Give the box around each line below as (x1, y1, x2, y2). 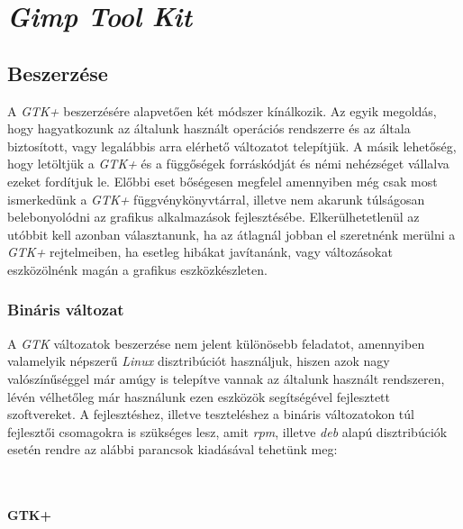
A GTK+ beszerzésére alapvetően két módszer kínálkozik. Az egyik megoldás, (7, 101, 437, 120)
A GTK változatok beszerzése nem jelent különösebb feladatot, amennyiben (7, 333, 425, 352)
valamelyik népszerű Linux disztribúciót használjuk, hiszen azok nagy (7, 351, 390, 370)
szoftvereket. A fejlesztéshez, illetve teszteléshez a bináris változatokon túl (7, 405, 414, 424)
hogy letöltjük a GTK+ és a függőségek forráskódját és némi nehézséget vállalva (7, 154, 449, 173)
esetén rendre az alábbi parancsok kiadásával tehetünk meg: (7, 440, 338, 459)
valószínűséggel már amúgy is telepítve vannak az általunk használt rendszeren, (7, 369, 445, 388)
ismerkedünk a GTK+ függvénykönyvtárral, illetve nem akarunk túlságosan (7, 189, 425, 208)
